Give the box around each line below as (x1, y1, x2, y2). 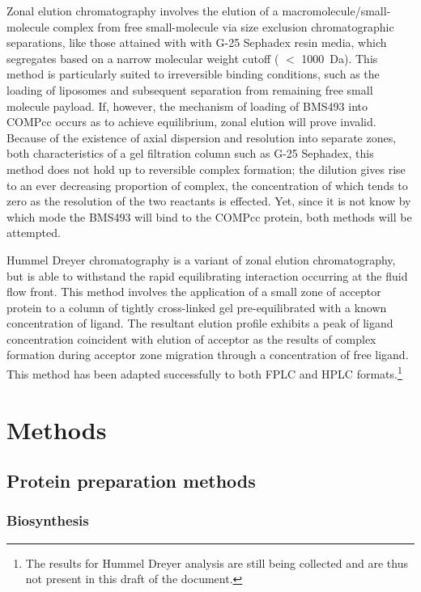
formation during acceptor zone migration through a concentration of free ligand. (6, 346, 409, 363)
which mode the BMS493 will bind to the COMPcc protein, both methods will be (6, 208, 412, 225)
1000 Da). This (301, 49, 378, 66)
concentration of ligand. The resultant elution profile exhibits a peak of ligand (6, 315, 393, 332)
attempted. (6, 224, 61, 241)
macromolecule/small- (282, 2, 391, 19)
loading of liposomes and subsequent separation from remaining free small (6, 81, 373, 98)
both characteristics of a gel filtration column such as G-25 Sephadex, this (6, 145, 374, 162)
